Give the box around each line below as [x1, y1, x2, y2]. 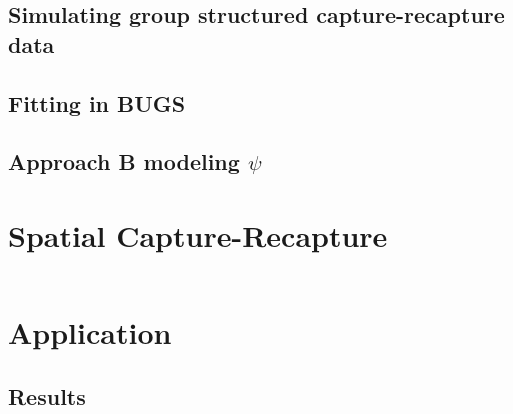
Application [8, 312, 172, 353]
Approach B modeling [8, 146, 240, 177]
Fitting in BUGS [8, 87, 186, 118]
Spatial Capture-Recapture [8, 214, 388, 255]
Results [8, 380, 86, 411]
